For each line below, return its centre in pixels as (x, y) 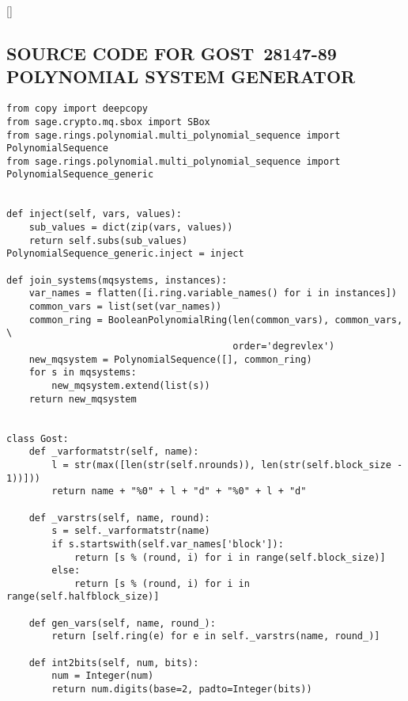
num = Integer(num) (103, 676)
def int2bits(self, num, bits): (114, 663)
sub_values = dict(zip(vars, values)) (131, 228)
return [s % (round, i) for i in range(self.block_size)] (230, 557)
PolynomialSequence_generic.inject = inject (125, 254)
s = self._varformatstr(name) (131, 531)
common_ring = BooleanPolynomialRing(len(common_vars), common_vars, (216, 320)
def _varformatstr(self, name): (114, 452)
